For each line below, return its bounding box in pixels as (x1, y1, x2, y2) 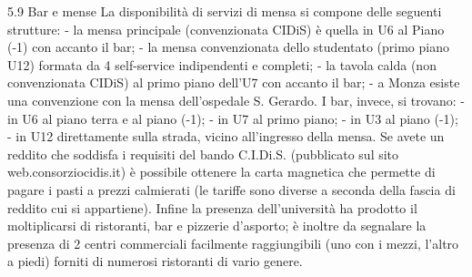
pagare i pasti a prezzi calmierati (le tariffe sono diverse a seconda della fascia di (7, 180, 456, 199)
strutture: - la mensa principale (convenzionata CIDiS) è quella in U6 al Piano (7, 19, 445, 38)
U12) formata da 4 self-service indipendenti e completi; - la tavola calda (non (7, 55, 437, 74)
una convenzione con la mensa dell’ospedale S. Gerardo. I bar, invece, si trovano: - (7, 90, 465, 109)
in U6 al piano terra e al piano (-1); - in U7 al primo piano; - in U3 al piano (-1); (7, 108, 458, 128)
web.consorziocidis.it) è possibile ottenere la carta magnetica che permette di (7, 162, 436, 181)
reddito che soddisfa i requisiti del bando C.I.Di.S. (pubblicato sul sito (7, 144, 399, 163)
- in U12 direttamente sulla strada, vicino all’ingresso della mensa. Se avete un (7, 127, 445, 146)
